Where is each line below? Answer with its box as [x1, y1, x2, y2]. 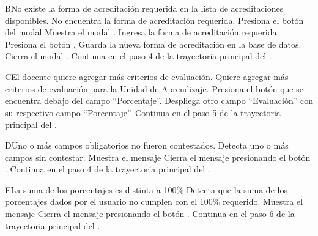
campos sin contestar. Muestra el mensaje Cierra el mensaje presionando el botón [5, 150, 311, 163]
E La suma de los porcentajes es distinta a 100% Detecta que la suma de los [5, 183, 287, 196]
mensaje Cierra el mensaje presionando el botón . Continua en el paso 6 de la [5, 207, 295, 219]
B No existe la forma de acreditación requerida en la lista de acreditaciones [5, 2, 284, 14]
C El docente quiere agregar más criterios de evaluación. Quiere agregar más [5, 70, 289, 83]
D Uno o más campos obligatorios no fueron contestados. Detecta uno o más [5, 138, 289, 151]
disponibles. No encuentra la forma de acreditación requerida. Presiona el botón [5, 13, 304, 26]
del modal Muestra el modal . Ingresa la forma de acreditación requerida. [5, 26, 279, 39]
